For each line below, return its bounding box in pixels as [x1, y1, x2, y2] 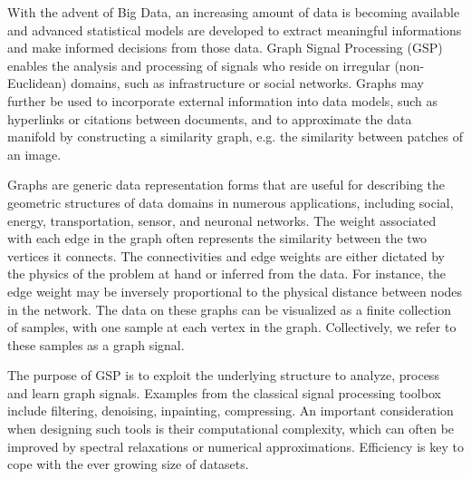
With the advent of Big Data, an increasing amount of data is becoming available [7, 3, 460, 21]
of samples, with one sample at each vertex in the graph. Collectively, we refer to [7, 318, 457, 337]
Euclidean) [7, 73, 67, 93]
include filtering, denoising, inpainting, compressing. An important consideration [7, 401, 454, 420]
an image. [7, 144, 62, 163]
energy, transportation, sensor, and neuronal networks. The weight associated [7, 210, 437, 230]
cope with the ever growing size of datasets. [7, 455, 249, 474]
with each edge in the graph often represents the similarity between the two [7, 229, 428, 248]
